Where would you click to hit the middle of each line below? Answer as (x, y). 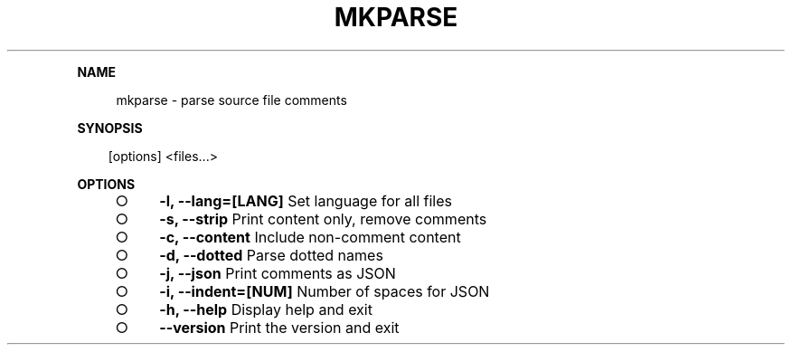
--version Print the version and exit (279, 327)
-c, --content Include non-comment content (310, 237)
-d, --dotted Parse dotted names (271, 255)
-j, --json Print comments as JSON (278, 273)
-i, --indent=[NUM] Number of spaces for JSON (325, 291)
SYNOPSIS (110, 128)
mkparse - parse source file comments (231, 100)
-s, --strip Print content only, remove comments (323, 219)
